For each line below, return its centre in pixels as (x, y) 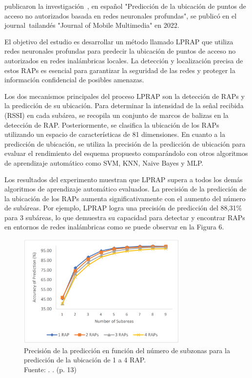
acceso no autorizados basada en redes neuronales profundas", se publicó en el (121, 15)
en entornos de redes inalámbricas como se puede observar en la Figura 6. (114, 227)
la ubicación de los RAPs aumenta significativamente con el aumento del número (125, 198)
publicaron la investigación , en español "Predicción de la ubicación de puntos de (125, 6)
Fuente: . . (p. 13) (50, 369)
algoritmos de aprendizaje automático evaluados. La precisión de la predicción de (126, 189)
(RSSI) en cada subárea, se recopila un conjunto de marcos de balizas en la (116, 115)
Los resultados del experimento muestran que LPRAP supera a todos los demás (124, 179)
